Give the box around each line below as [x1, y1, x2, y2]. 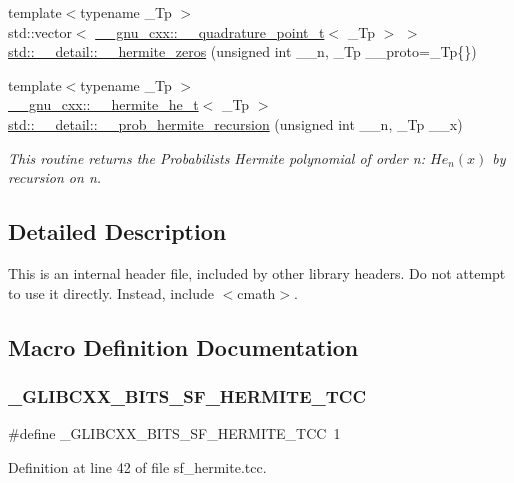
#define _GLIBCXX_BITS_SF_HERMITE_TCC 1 [8, 423, 341, 444]
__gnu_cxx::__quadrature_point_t [95, 21, 325, 42]
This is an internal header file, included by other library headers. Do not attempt [8, 262, 506, 283]
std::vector [8, 21, 72, 42]
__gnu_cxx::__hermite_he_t [8, 94, 199, 115]
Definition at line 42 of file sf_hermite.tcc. [8, 456, 267, 477]
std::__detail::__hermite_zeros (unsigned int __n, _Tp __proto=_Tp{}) [8, 41, 477, 62]
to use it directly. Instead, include [8, 282, 214, 303]
